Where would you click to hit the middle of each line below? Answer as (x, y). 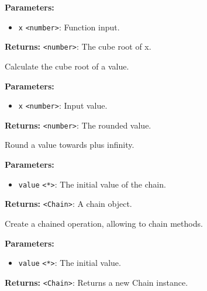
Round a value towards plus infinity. (70, 145)
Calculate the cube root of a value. (67, 66)
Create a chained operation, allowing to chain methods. (104, 223)
